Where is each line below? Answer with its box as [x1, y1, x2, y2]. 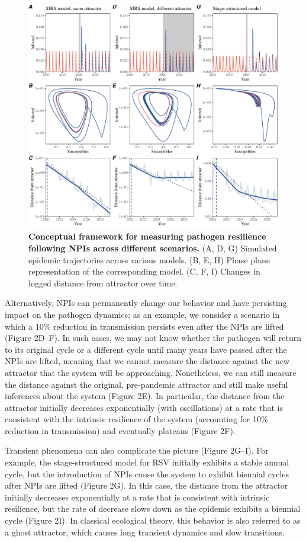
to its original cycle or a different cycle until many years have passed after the [5, 343, 287, 355]
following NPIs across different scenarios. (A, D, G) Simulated [28, 241, 277, 254]
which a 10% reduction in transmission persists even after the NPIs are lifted [5, 320, 284, 332]
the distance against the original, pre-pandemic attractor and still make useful [5, 378, 288, 390]
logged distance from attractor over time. [28, 276, 178, 289]
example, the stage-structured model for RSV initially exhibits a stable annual [5, 456, 289, 468]
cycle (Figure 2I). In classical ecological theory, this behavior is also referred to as [5, 514, 301, 527]
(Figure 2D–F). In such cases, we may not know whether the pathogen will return [5, 331, 302, 344]
